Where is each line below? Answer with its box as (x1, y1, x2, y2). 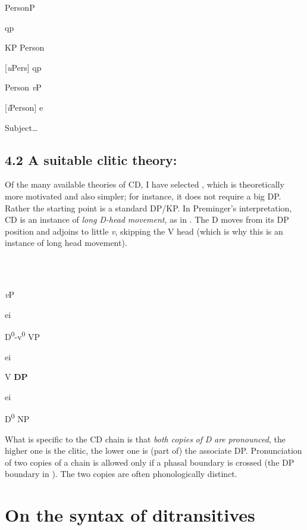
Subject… (5, 121, 38, 133)
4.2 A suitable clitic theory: (5, 150, 177, 169)
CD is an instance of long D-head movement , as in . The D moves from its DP (5, 213, 289, 226)
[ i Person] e (5, 101, 43, 113)
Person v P (5, 81, 42, 93)
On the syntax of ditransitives (5, 503, 255, 527)
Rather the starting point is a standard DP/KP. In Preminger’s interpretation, (5, 201, 292, 214)
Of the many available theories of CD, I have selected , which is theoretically (5, 178, 284, 191)
